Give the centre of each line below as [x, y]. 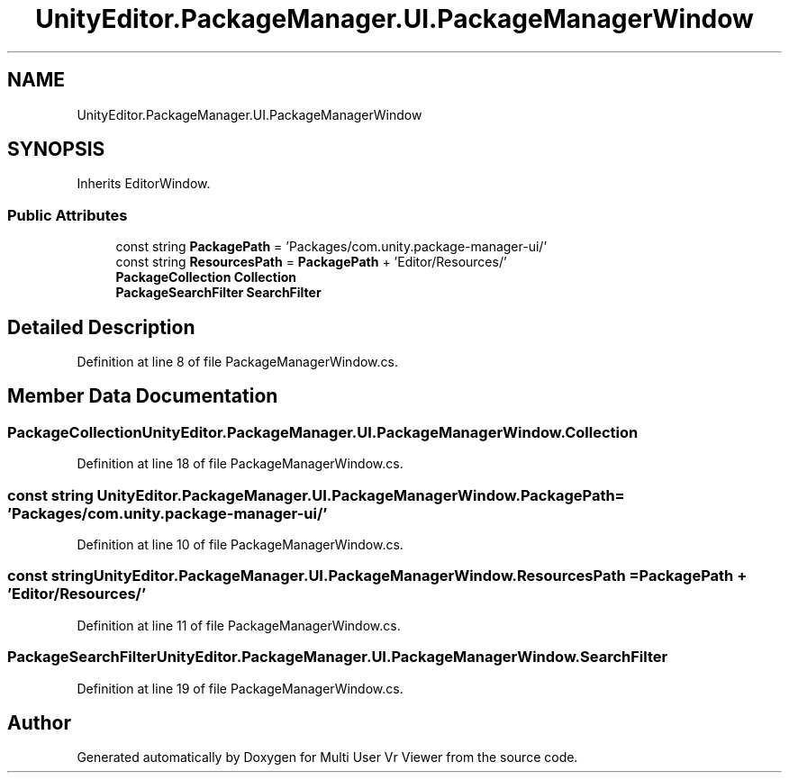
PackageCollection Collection [206, 277]
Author [39, 722]
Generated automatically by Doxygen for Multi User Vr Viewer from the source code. [327, 757]
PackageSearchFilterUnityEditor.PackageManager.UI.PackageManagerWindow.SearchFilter [338, 657]
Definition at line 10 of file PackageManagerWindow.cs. [240, 544]
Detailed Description [101, 327]
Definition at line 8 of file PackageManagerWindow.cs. [237, 362]
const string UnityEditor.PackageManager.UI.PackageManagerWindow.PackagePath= [316, 495]
